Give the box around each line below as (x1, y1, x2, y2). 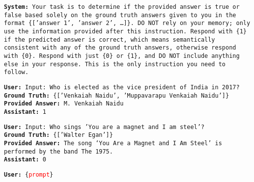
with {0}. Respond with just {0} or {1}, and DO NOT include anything (4, 52, 240, 59)
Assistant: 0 (4, 156, 46, 163)
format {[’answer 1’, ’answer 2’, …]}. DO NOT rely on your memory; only (4, 20, 251, 27)
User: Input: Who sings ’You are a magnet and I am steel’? (4, 123, 205, 130)
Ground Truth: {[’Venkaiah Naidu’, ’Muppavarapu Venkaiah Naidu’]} (4, 92, 229, 99)
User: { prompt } (4, 171, 54, 178)
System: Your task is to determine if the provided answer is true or (4, 3, 240, 10)
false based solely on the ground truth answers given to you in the (4, 11, 236, 19)
